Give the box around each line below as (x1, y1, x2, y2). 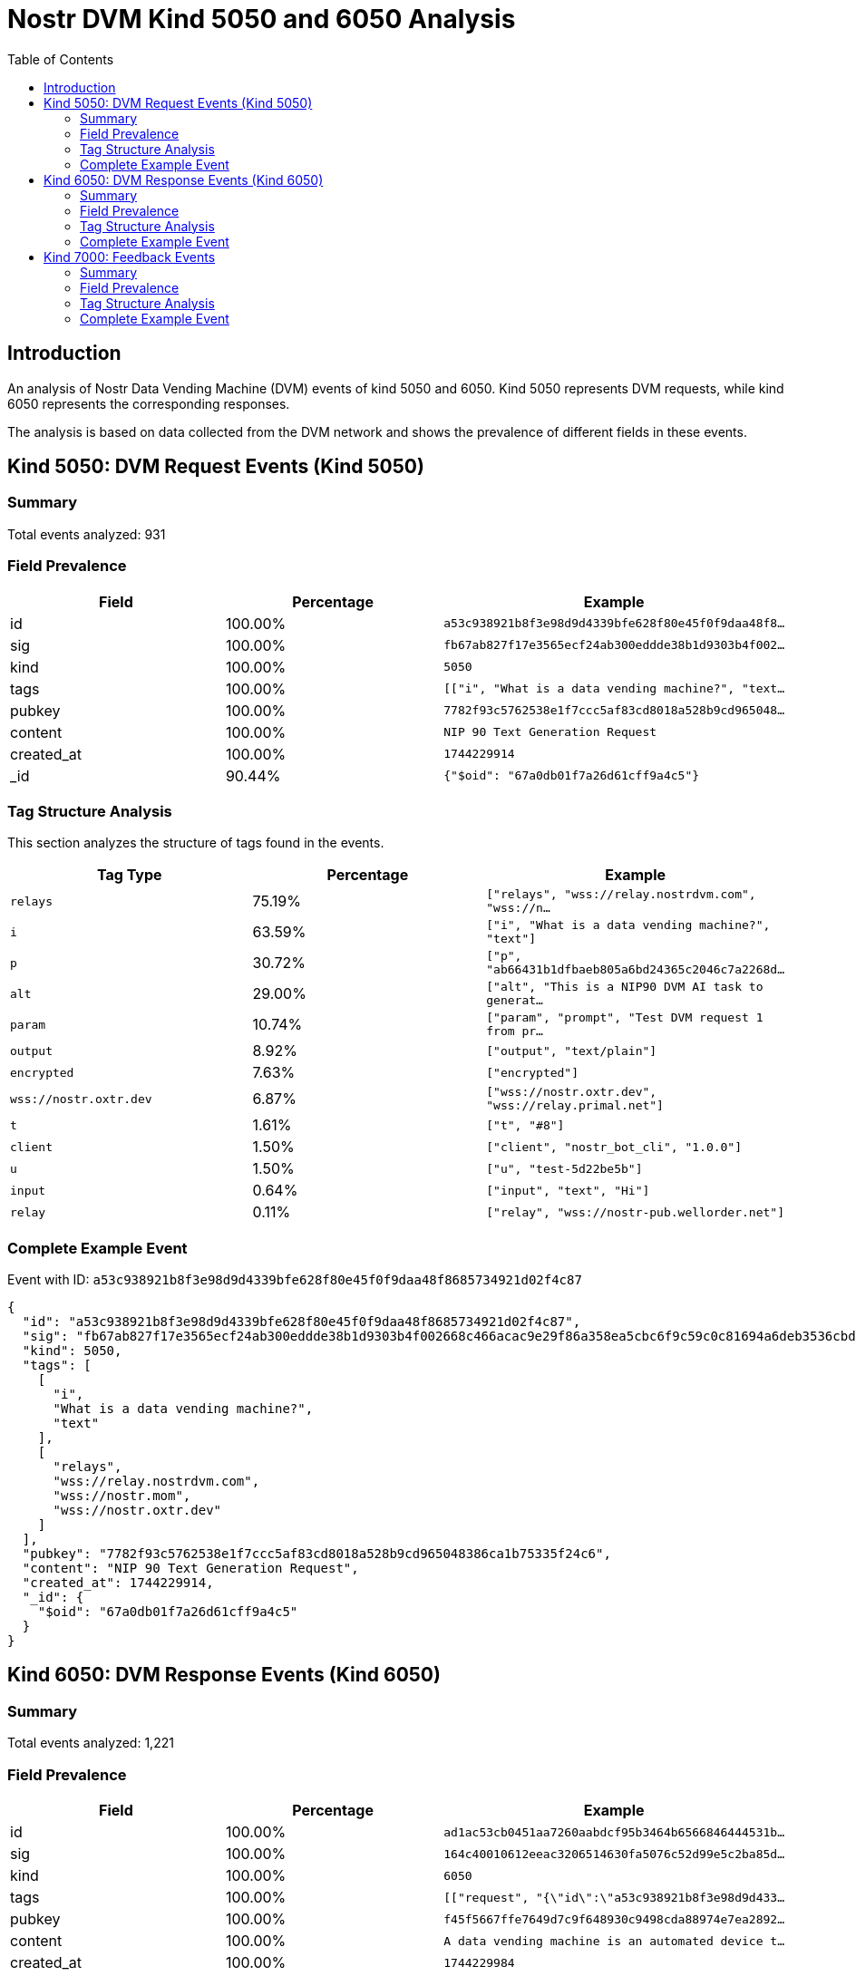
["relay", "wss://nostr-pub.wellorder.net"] (486, 1205, 784, 1219)
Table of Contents (7, 51, 114, 67)
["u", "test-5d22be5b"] (486, 1161, 643, 1176)
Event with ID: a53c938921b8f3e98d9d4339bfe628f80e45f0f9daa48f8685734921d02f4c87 (7, 1272, 582, 1288)
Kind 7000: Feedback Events (44, 248, 216, 265)
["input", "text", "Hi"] (486, 1183, 650, 1197)
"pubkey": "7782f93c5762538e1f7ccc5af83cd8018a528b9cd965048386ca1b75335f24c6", (22, 1546, 611, 1562)
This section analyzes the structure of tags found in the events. (7, 835, 384, 851)
